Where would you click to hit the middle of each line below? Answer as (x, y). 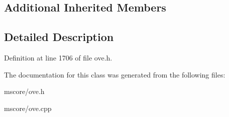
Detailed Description (59, 37)
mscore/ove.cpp (28, 108)
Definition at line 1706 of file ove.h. (58, 57)
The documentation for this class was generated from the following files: (115, 74)
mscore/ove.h (24, 91)
